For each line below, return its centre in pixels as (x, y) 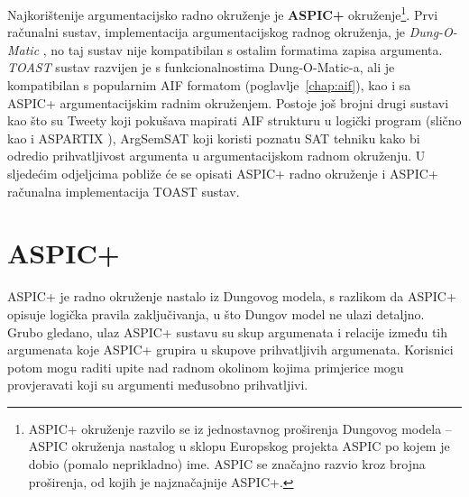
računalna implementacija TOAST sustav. (124, 191)
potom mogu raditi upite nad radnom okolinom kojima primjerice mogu (206, 367)
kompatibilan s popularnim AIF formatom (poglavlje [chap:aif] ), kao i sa (209, 85)
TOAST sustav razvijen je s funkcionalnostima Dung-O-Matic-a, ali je (201, 67)
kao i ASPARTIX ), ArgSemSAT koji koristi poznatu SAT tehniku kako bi (214, 138)
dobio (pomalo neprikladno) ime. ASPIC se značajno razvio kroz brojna (227, 464)
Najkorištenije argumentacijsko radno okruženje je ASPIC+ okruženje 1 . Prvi (223, 13)
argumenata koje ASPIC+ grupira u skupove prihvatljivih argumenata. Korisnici (230, 350)
